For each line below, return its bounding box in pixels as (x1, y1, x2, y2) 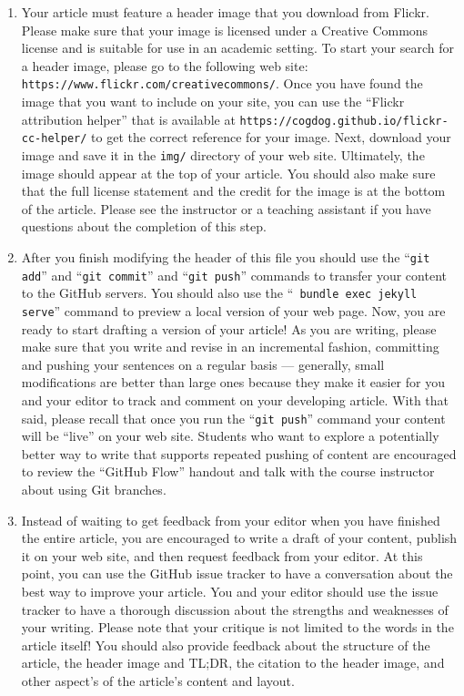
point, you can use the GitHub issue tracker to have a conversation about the (21, 564, 453, 583)
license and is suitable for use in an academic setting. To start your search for (21, 38, 454, 57)
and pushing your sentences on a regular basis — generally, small (21, 354, 385, 374)
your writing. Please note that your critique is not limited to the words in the (21, 618, 454, 637)
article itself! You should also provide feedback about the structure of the (21, 635, 430, 654)
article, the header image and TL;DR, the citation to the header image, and (21, 653, 445, 672)
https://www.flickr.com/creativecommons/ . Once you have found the (21, 74, 423, 93)
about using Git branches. (21, 480, 166, 498)
